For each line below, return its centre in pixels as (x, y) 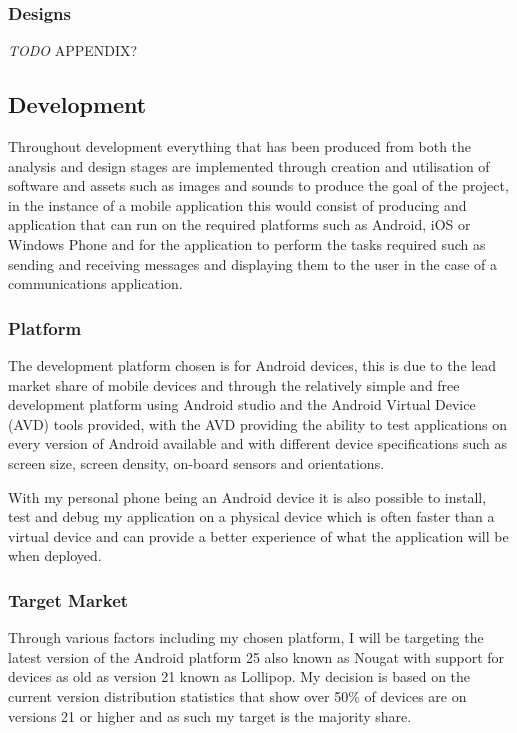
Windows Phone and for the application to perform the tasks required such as (247, 243)
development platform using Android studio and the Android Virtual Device (242, 404)
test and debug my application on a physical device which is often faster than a (251, 516)
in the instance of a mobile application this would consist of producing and (237, 204)
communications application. (95, 283)
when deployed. (55, 555)
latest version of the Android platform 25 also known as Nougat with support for (256, 656)
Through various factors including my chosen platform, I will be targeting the (246, 637)
